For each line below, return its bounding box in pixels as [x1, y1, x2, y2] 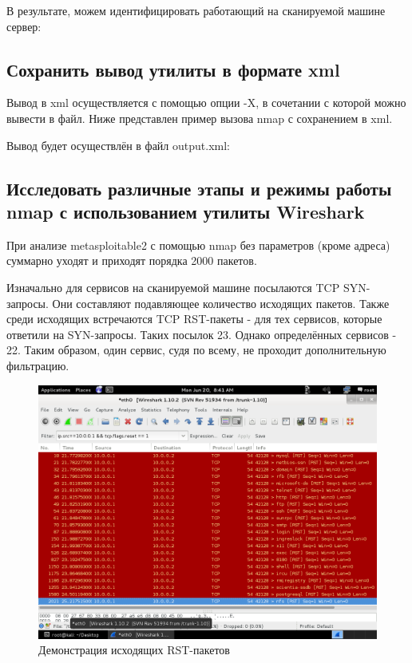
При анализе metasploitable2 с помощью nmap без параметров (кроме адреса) [6, 236, 390, 253]
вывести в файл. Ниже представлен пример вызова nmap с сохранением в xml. [6, 109, 393, 126]
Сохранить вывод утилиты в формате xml [6, 57, 340, 81]
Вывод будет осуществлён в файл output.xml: [6, 136, 230, 153]
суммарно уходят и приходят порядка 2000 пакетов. [6, 252, 257, 269]
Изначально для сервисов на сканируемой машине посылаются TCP [6, 278, 340, 295]
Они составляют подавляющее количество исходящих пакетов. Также [52, 294, 390, 311]
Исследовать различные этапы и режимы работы [6, 176, 392, 200]
